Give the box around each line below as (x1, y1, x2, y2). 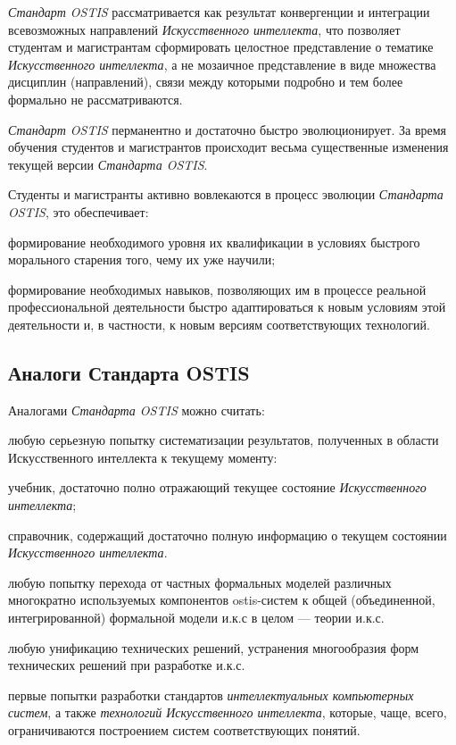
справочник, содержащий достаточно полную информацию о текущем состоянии (8, 525, 447, 544)
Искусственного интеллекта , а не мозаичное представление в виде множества (8, 54, 436, 73)
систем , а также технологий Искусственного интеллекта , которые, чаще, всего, (8, 703, 447, 722)
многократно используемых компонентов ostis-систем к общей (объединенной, (8, 590, 435, 609)
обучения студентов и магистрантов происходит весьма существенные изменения (8, 138, 449, 156)
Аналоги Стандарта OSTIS (8, 358, 250, 386)
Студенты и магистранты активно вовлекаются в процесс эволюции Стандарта (8, 185, 444, 204)
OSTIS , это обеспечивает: (8, 202, 149, 221)
